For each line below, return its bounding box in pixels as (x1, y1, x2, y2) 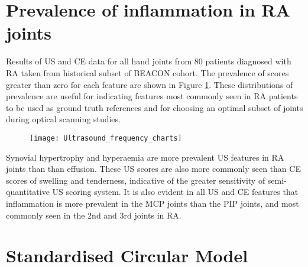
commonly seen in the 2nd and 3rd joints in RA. (6, 209, 181, 221)
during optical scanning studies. (6, 113, 121, 125)
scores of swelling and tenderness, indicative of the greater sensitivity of (6, 174, 265, 186)
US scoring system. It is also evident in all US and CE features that (52, 185, 299, 198)
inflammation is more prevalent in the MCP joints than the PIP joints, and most (6, 197, 299, 209)
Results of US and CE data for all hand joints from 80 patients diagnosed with (6, 55, 291, 67)
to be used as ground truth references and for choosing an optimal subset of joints (6, 101, 303, 113)
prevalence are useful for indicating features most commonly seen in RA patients (6, 90, 298, 102)
